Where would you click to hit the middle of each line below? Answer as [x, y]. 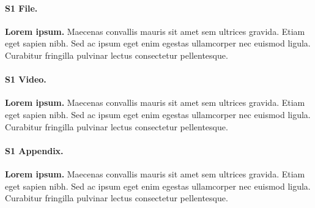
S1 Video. [26, 79]
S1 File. [21, 8]
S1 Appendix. [34, 150]
